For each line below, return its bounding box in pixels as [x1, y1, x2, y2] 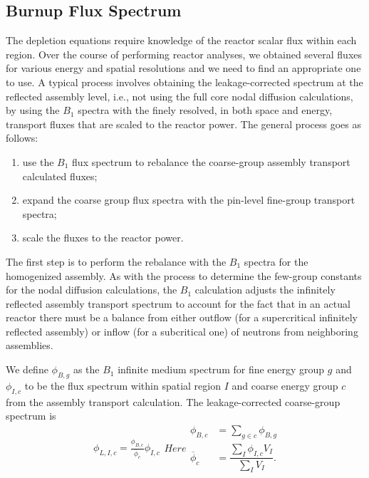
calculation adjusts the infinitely [194, 282, 336, 297]
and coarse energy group [232, 378, 338, 393]
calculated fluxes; [22, 168, 98, 183]
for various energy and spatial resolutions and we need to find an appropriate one [6, 61, 361, 76]
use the [22, 154, 54, 169]
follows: [6, 130, 38, 145]
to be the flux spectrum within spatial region [24, 378, 221, 393]
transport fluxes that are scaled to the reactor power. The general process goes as [6, 116, 361, 131]
